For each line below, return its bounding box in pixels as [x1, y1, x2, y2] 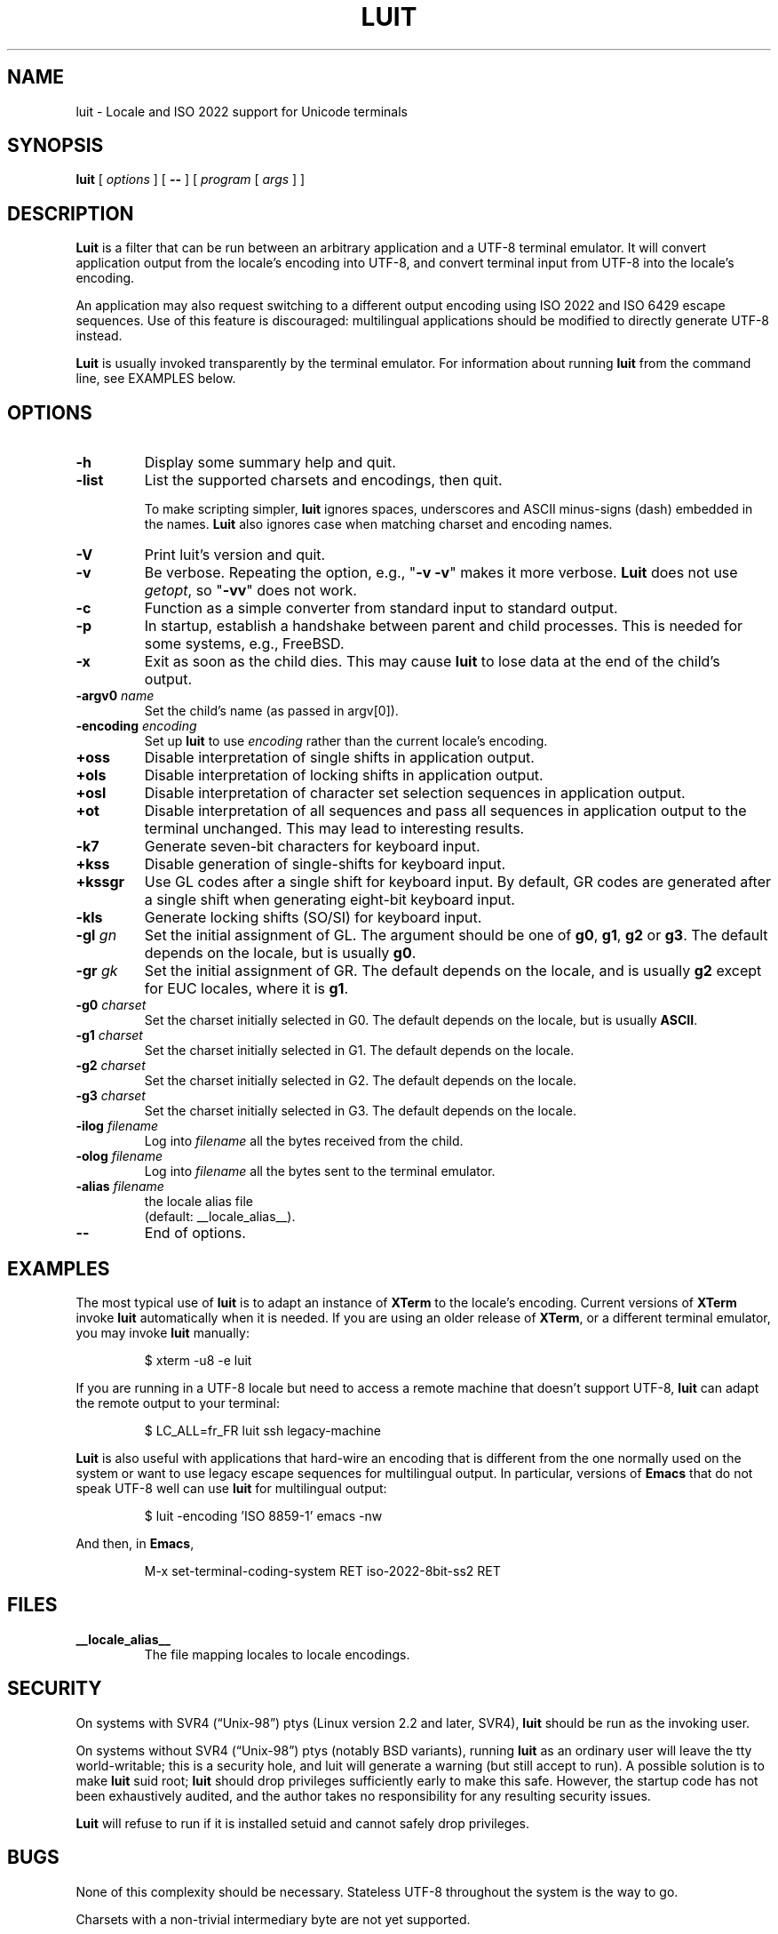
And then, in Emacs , [75, 1535, 194, 1551]
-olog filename [75, 1148, 163, 1164]
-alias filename [75, 1179, 164, 1195]
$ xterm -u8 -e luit [144, 1352, 252, 1368]
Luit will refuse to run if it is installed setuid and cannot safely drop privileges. [75, 1815, 530, 1831]
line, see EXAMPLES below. [75, 371, 236, 387]
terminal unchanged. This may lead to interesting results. [144, 819, 525, 838]
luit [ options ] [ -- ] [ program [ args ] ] [75, 172, 306, 188]
